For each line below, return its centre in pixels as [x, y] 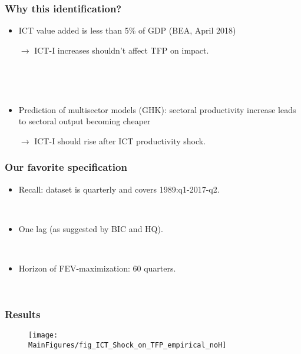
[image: [43, 335]
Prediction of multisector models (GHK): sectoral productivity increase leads [157, 109]
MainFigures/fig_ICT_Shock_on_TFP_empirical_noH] [128, 345]
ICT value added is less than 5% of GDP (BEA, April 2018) [127, 30]
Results [23, 314]
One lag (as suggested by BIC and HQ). [91, 228]
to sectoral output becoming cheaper [85, 121]
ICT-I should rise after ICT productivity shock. [120, 140]
